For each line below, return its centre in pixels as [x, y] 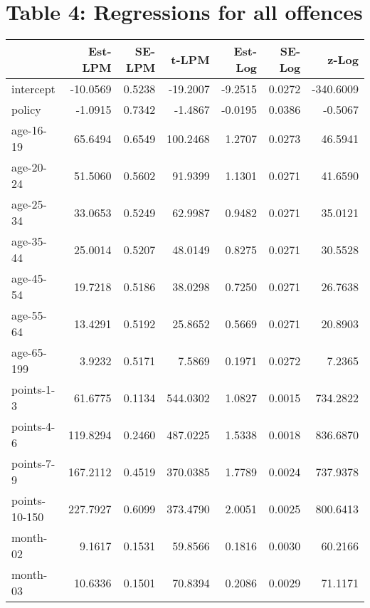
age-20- [29, 167]
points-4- [33, 426]
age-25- [29, 204]
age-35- [29, 241]
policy [26, 110]
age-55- [29, 315]
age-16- [29, 130]
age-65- [29, 352]
